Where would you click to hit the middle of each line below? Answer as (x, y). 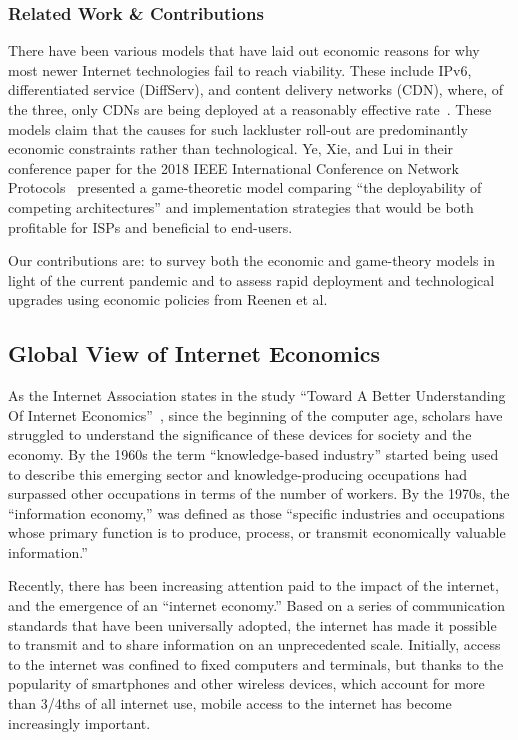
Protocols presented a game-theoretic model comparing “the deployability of (245, 187)
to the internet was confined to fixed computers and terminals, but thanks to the (256, 663)
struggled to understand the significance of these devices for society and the (240, 434)
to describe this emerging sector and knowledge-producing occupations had (237, 473)
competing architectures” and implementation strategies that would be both (241, 206)
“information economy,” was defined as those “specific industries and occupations (256, 512)
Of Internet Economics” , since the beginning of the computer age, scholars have (255, 414)
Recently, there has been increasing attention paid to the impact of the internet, (253, 585)
